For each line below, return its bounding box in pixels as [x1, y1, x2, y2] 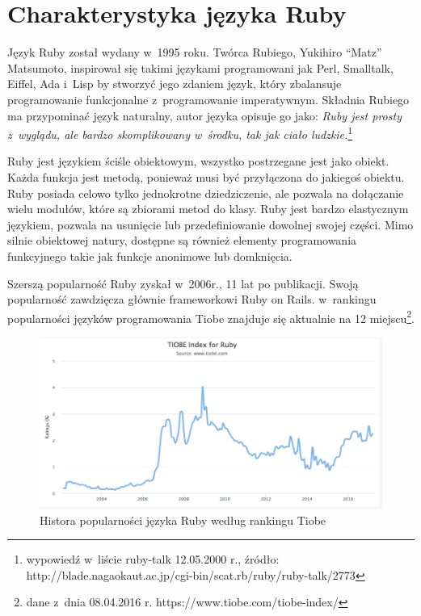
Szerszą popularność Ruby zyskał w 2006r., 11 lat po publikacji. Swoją [7, 274, 359, 291]
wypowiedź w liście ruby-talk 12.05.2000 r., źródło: [26, 551, 280, 568]
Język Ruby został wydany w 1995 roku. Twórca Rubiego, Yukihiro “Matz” [7, 44, 382, 61]
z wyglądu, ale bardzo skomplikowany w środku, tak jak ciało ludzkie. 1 [7, 124, 353, 142]
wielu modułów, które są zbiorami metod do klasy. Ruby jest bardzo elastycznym [7, 200, 409, 217]
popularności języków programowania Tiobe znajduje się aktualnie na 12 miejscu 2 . [7, 307, 415, 326]
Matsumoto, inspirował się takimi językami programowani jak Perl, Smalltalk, [7, 59, 394, 76]
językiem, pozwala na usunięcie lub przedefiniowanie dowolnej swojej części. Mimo [7, 216, 414, 233]
